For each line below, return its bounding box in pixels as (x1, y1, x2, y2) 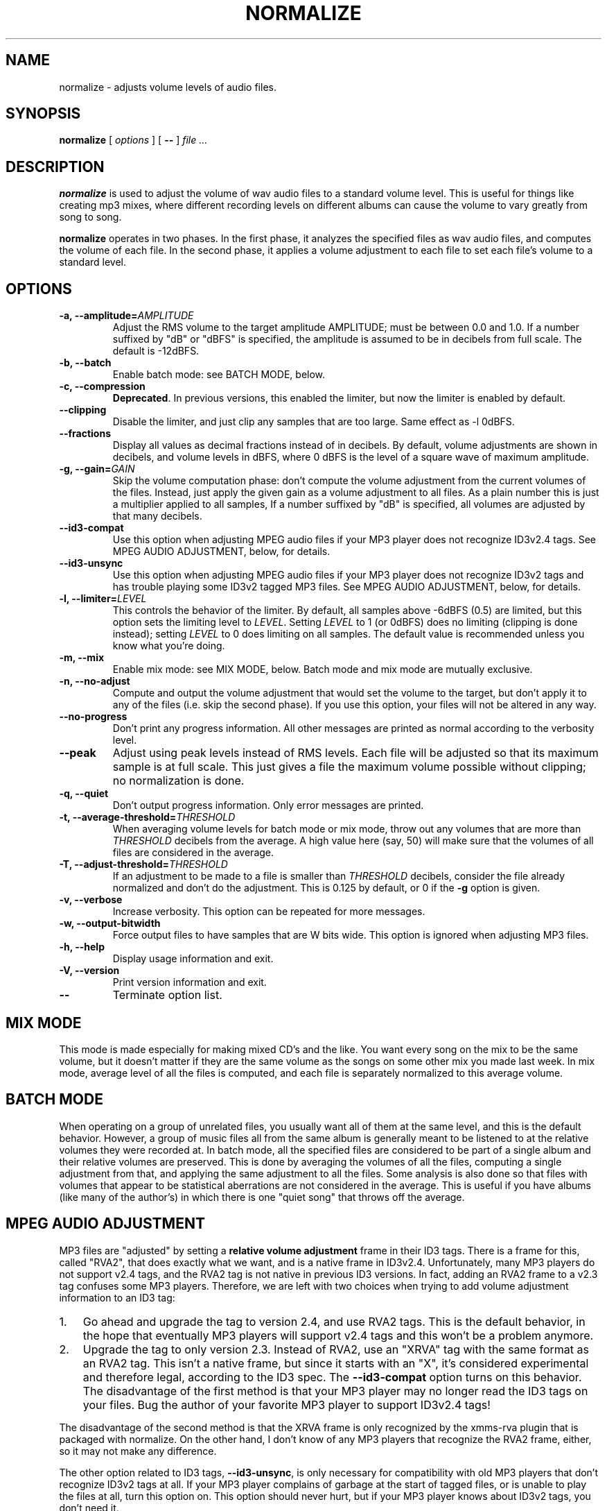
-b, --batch (59, 357, 112, 369)
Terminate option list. (112, 988, 222, 1002)
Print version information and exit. (112, 976, 267, 989)
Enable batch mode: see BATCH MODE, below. (112, 368, 326, 381)
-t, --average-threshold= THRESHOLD (59, 811, 236, 823)
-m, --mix (59, 651, 105, 664)
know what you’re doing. (112, 640, 225, 652)
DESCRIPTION (6, 157, 105, 176)
